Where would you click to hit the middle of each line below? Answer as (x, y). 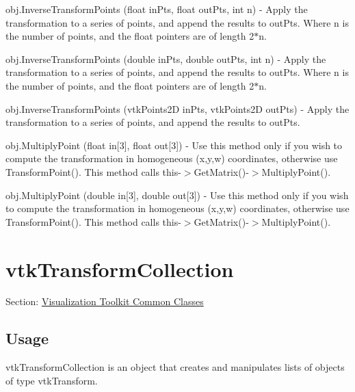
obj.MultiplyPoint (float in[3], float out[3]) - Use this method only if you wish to (174, 145)
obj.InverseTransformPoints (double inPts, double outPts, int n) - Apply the (166, 58)
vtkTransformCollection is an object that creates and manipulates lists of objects (175, 367)
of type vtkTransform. (52, 380)
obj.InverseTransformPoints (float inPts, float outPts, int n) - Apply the (157, 9)
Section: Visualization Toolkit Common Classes (105, 301)
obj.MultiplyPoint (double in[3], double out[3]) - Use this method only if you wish (177, 195)
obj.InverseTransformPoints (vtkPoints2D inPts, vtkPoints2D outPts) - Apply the (177, 108)
